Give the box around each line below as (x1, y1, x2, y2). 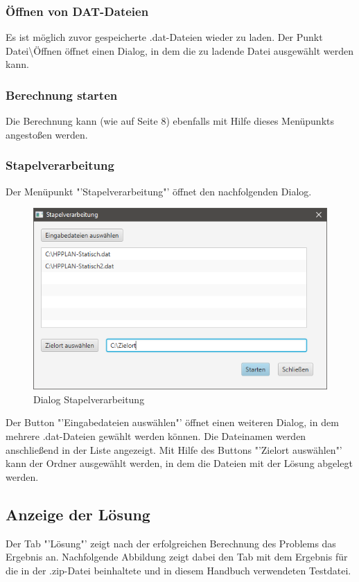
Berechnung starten (6, 86, 118, 103)
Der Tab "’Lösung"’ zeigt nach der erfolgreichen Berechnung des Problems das (6, 536, 336, 550)
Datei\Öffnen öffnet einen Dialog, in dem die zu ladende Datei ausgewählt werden (6, 43, 353, 58)
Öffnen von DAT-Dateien (6, 2, 149, 19)
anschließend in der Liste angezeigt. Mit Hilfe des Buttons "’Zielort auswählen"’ (6, 442, 342, 457)
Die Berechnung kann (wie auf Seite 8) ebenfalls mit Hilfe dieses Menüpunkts (6, 114, 335, 128)
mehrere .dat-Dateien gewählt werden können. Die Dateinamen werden (6, 429, 306, 443)
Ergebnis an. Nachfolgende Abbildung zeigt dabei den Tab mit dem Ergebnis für (6, 549, 348, 564)
